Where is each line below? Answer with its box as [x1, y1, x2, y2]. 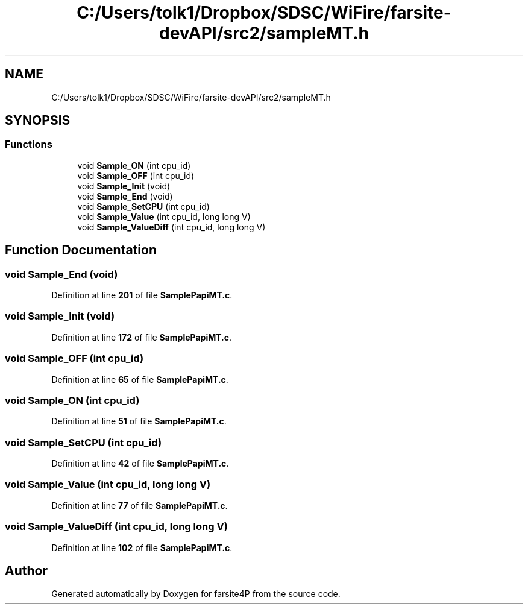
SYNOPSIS [5, 113, 71, 128]
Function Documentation [5, 242, 157, 258]
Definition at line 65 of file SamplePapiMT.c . [51, 374, 228, 385]
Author [5, 563, 48, 578]
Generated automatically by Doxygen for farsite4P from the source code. [51, 588, 341, 599]
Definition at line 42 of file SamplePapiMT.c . [51, 458, 229, 469]
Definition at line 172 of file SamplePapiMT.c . [51, 332, 232, 342]
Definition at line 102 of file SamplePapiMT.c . [51, 542, 233, 553]
